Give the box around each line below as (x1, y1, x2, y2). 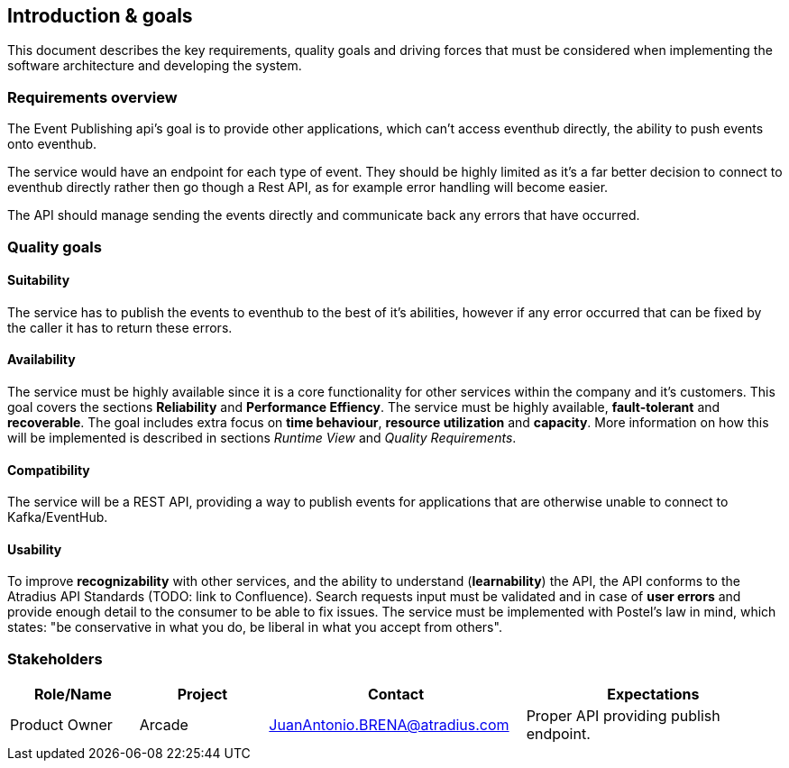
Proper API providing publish (526, 707, 720, 726)
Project (177, 685, 228, 704)
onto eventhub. (7, 136, 97, 152)
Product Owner (10, 716, 113, 735)
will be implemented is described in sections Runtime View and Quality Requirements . (7, 429, 517, 445)
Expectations (607, 685, 700, 704)
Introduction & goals (7, 5, 193, 27)
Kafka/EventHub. (7, 509, 108, 526)
